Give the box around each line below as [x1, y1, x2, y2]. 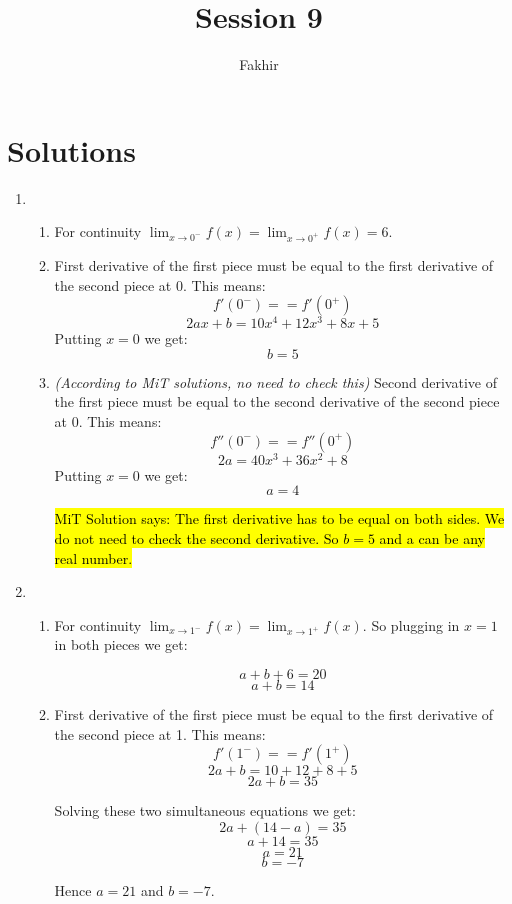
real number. [54, 547, 133, 568]
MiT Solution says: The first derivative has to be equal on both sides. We [54, 508, 505, 529]
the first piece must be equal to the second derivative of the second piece [54, 391, 500, 412]
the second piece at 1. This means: [54, 723, 266, 744]
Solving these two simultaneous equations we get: [54, 800, 356, 821]
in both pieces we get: [54, 634, 188, 655]
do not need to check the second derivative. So [54, 527, 339, 548]
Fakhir [239, 54, 279, 75]
